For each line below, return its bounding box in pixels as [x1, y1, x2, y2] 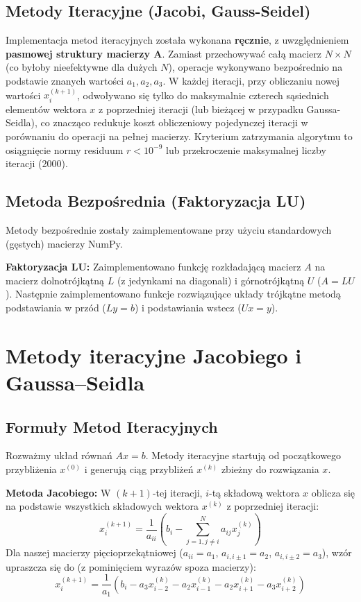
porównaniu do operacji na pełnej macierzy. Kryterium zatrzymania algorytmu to [6, 129, 353, 143]
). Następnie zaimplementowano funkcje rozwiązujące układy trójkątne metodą [6, 286, 341, 301]
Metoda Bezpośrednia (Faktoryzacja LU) [6, 190, 306, 212]
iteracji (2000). [6, 156, 68, 171]
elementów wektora [6, 101, 87, 116]
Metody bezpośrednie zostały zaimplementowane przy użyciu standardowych [6, 222, 332, 237]
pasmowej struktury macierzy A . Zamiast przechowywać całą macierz [6, 46, 322, 60]
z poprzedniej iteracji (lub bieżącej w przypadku [99, 101, 303, 116]
